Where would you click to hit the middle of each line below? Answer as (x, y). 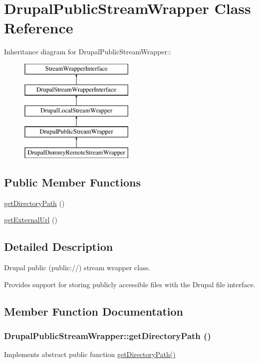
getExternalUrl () (31, 220)
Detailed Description (59, 247)
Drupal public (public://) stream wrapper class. (77, 268)
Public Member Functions (72, 182)
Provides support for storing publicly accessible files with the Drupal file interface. (130, 284)
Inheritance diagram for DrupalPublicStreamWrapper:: (88, 52)
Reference (39, 28)
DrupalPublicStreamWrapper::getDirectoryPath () (108, 335)
